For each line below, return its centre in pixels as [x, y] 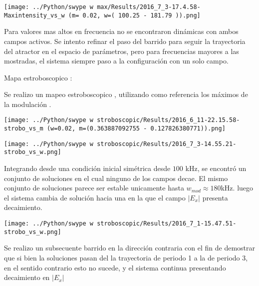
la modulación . [28, 104]
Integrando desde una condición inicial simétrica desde [87, 168]
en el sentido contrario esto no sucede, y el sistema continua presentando [115, 267]
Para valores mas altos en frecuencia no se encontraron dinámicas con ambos [121, 31]
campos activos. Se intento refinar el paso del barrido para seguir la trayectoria [125, 41]
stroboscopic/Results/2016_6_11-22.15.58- [168, 120]
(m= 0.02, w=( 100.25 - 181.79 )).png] [134, 15]
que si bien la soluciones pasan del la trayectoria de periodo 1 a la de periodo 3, [126, 257]
